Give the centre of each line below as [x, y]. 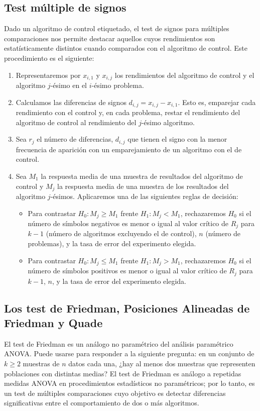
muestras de [41, 363]
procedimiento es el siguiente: [49, 58]
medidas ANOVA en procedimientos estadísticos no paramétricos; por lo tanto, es [129, 383]
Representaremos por [48, 75]
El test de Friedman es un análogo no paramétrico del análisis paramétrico [119, 343]
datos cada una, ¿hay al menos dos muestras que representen [162, 363]
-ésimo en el [69, 85]
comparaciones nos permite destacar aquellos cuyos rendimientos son [110, 38]
